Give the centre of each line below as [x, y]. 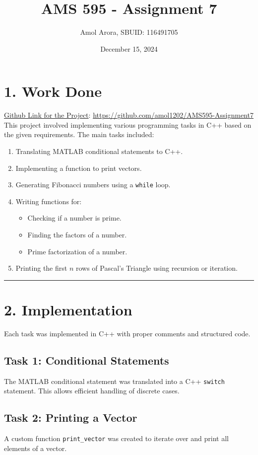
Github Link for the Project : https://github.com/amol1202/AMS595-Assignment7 [129, 115]
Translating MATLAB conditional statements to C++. [99, 151]
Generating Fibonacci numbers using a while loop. [93, 185]
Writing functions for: [49, 201]
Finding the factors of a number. [77, 235]
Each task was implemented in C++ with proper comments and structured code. [127, 333]
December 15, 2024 [129, 48]
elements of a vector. [35, 448]
